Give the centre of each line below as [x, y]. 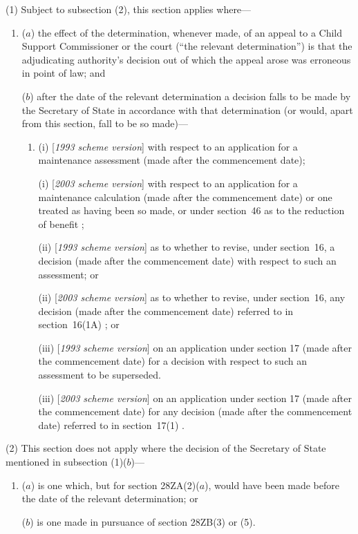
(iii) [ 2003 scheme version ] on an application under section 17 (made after [195, 398]
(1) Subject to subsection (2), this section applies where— [129, 9]
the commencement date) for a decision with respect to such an [172, 361]
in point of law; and [64, 73]
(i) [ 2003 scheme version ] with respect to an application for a [168, 183]
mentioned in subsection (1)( [66, 462]
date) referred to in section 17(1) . [111, 425]
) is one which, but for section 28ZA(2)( [115, 485]
